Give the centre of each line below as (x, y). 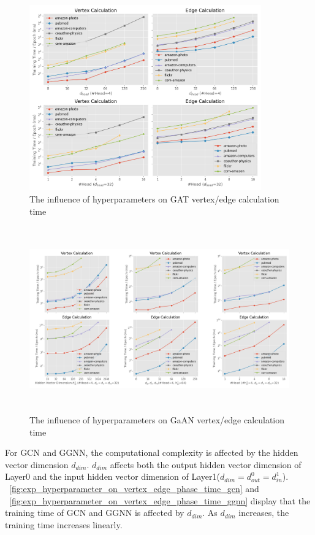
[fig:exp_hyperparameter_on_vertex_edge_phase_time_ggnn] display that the (160, 500)
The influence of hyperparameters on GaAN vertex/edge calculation (157, 420)
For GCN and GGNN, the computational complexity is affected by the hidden (152, 452)
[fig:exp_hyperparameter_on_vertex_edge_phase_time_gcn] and (134, 489)
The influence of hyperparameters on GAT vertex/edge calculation (154, 198)
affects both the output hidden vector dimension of (206, 464)
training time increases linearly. (64, 524)
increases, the (264, 513)
